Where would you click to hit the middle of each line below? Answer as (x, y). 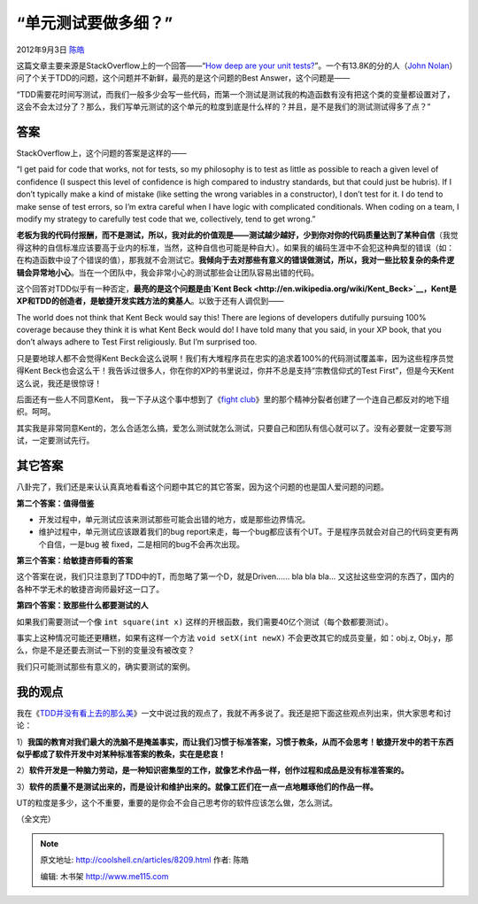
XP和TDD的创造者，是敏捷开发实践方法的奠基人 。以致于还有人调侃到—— (150, 301)
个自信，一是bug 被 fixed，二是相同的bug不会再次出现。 (142, 544)
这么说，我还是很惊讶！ (59, 383)
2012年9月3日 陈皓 (50, 50)
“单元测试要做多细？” (95, 23)
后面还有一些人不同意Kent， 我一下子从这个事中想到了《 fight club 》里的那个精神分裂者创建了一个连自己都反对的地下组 (233, 399)
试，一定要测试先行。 (55, 440)
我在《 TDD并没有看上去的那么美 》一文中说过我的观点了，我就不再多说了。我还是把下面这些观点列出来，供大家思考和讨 (234, 713)
